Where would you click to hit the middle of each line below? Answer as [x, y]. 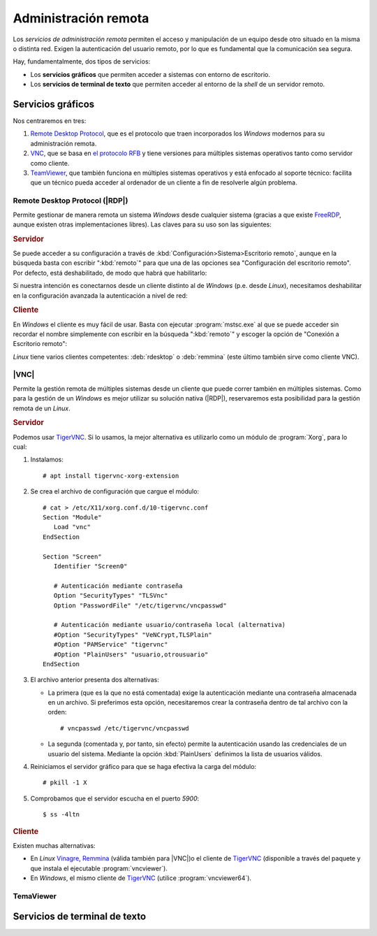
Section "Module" [72, 518]
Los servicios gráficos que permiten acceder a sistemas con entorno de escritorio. [150, 74]
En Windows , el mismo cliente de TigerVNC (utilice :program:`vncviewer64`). [141, 878]
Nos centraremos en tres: [50, 121]
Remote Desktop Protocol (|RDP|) [71, 201]
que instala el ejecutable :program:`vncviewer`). [99, 868]
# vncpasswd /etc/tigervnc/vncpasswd [125, 728]
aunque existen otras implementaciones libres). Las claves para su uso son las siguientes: [142, 224]
